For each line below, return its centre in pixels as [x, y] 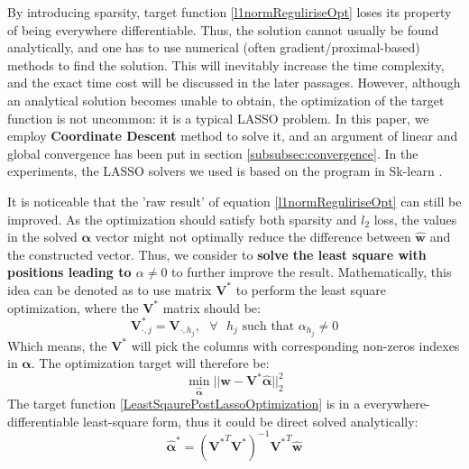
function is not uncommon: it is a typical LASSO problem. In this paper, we [218, 118]
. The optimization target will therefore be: [150, 363]
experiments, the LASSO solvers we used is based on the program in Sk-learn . [225, 171]
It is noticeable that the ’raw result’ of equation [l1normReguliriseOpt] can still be [234, 201]
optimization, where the [73, 307]
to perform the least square [311, 289]
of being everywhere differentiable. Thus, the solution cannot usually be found [223, 29]
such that [268, 326]
